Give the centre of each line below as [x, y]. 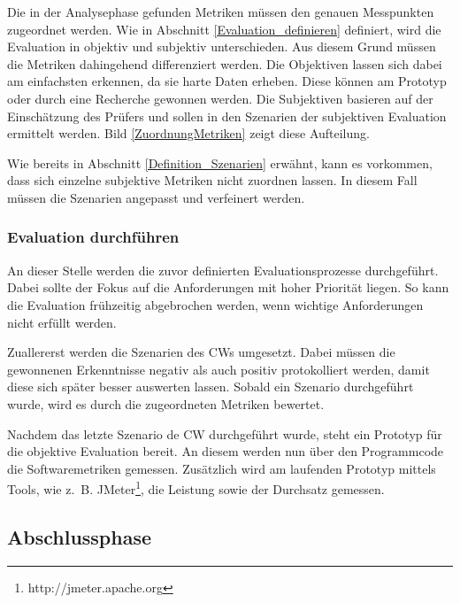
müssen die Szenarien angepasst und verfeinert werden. [156, 197]
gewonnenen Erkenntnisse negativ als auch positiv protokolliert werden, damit [218, 369]
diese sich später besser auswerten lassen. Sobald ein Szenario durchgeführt [211, 387]
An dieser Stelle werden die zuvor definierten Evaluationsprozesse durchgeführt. [223, 270]
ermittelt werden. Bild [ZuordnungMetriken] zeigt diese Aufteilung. [188, 133]
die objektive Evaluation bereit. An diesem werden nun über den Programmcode [226, 451]
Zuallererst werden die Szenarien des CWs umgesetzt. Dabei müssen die [201, 352]
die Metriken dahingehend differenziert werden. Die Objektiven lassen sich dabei [225, 63]
